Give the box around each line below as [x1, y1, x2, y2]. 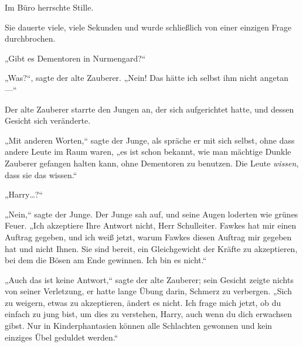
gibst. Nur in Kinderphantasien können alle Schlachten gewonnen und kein [5, 319, 273, 332]
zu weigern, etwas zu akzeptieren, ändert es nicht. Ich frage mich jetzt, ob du [5, 296, 281, 308]
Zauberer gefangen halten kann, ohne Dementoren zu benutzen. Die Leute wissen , [5, 157, 299, 169]
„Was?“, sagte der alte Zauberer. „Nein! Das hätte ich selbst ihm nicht [5, 72, 258, 84]
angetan [260, 72, 289, 84]
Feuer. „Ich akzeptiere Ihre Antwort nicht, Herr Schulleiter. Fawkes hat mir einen [5, 219, 297, 232]
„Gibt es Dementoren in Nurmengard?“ [5, 52, 146, 64]
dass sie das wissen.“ [5, 168, 77, 181]
